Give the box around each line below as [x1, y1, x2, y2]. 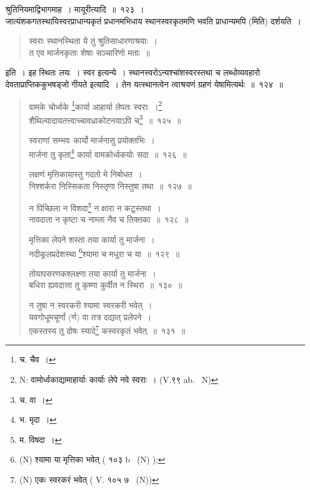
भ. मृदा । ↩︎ [19, 413, 57, 426]
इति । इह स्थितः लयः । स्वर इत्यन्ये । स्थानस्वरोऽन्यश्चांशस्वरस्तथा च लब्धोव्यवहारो [5, 66, 260, 79]
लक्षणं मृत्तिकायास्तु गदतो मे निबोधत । [29, 167, 143, 180]
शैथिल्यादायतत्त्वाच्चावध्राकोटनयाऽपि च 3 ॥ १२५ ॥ [29, 112, 181, 126]
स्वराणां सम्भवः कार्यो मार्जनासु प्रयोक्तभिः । [29, 134, 155, 146]
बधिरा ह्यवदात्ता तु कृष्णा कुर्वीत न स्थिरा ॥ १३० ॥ [29, 279, 183, 291]
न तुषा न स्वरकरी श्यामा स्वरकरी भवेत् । [29, 298, 152, 311]
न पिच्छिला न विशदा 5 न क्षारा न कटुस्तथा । [29, 200, 161, 214]
